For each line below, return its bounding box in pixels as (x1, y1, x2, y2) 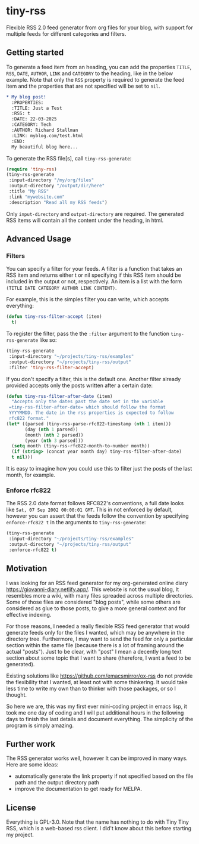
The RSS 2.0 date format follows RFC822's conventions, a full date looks (6, 500, 184, 507)
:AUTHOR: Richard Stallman (11, 127, 78, 133)
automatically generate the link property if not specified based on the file (14, 772, 194, 780)
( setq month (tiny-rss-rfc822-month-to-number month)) (11, 443, 150, 449)
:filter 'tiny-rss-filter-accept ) (8, 364, 94, 370)
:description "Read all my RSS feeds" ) (8, 199, 108, 205)
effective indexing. (6, 611, 52, 618)
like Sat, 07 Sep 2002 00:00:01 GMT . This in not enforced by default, (6, 506, 173, 514)
